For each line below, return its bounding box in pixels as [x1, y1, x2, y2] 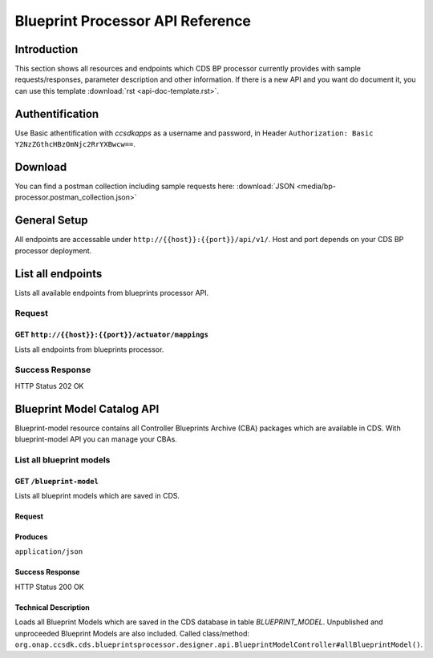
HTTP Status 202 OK [14, 381, 84, 390]
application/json [14, 547, 83, 556]
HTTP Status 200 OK [14, 582, 84, 591]
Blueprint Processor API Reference [14, 12, 252, 30]
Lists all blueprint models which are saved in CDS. [14, 490, 180, 500]
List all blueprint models [14, 454, 111, 465]
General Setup [14, 213, 88, 228]
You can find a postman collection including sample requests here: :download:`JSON [14, 181, 295, 192]
